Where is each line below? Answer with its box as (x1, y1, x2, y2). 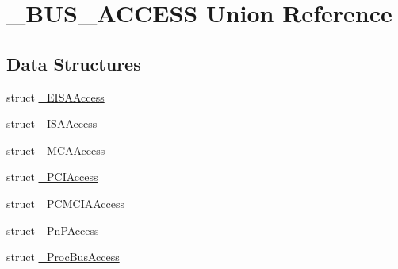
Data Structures (6, 51, 141, 75)
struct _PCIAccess (6, 168, 98, 185)
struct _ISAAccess (6, 115, 98, 132)
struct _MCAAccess (6, 141, 105, 158)
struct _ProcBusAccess (6, 248, 120, 265)
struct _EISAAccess (6, 88, 105, 105)
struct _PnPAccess (6, 221, 99, 238)
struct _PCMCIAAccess (6, 194, 124, 211)
